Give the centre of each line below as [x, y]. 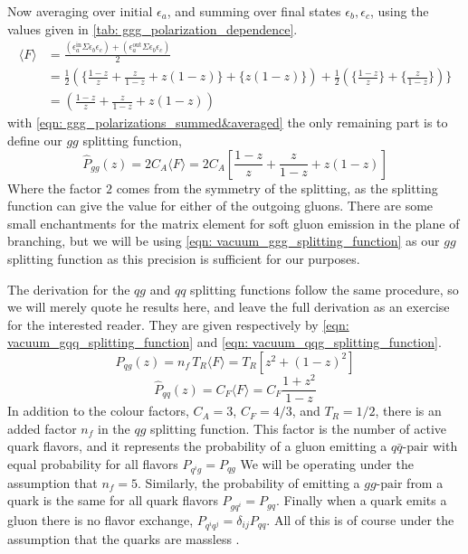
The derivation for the [69, 289]
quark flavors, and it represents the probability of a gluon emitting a [197, 446]
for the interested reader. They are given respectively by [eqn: [178, 324]
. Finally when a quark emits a [361, 500]
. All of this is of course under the [360, 519]
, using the [399, 11]
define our [35, 141]
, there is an [408, 411]
